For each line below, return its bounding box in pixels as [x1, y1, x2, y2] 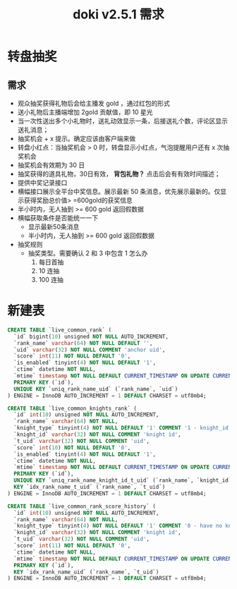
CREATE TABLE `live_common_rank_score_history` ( [7, 502, 157, 510]
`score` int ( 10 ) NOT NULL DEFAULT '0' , [13, 444, 131, 451]
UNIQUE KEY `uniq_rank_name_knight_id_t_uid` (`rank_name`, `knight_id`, [13, 477, 235, 484]
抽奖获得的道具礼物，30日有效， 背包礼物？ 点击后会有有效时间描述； [17, 170, 221, 178]
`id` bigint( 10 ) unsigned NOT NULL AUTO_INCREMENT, [13, 333, 169, 340]
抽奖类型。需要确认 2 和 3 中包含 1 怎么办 [28, 249, 148, 257]
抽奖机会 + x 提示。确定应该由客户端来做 [17, 135, 136, 142]
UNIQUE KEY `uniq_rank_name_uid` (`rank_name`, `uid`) [13, 385, 178, 392]
